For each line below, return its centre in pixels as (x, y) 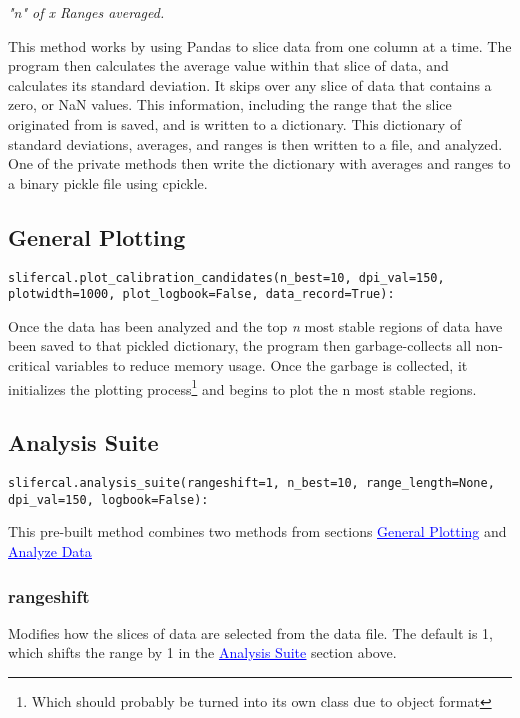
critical (29, 365)
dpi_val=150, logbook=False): (108, 499)
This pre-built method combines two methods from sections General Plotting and (257, 531)
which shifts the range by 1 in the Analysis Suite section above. (202, 652)
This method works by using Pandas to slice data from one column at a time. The (260, 45)
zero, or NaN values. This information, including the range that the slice (230, 104)
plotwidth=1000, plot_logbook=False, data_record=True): (201, 294)
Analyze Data (50, 551)
